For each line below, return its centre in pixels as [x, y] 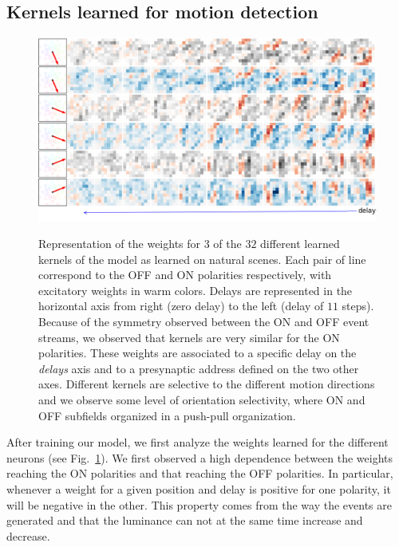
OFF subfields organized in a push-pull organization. [167, 415]
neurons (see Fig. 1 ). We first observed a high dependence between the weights [200, 457]
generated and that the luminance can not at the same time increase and [185, 520]
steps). [358, 306]
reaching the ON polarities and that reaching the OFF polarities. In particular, [200, 473]
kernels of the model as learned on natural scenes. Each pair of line [202, 259]
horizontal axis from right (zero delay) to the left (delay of [181, 306]
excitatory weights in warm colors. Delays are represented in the [196, 290]
